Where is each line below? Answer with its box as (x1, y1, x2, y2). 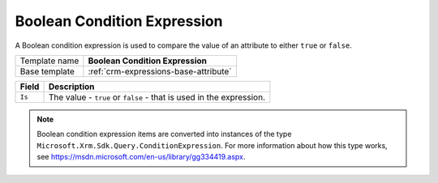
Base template (19, 66, 75, 77)
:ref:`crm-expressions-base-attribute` (88, 66, 232, 77)
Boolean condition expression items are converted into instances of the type (36, 130, 292, 139)
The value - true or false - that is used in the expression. (48, 91, 265, 103)
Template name (19, 55, 79, 66)
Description (48, 81, 95, 92)
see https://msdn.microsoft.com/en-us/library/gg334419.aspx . (36, 152, 246, 162)
